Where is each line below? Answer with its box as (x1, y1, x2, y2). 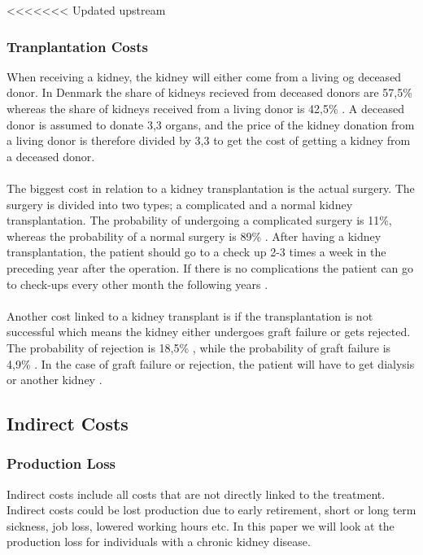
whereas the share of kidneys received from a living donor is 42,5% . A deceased (7, 100, 404, 116)
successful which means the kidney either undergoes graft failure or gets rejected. (7, 323, 411, 340)
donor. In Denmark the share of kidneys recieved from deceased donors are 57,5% (7, 84, 412, 101)
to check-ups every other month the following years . (7, 275, 268, 292)
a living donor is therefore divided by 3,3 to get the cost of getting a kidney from (7, 132, 411, 149)
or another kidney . (7, 371, 102, 388)
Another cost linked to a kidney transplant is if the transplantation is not (7, 307, 373, 324)
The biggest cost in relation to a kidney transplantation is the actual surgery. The (7, 179, 415, 196)
